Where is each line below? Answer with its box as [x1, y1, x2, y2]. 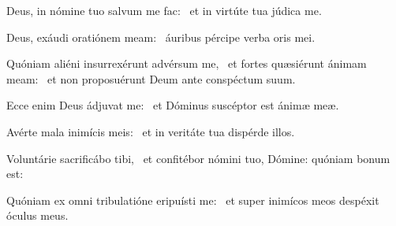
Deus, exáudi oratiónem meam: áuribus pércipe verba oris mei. [6, 28, 316, 45]
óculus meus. [6, 207, 69, 224]
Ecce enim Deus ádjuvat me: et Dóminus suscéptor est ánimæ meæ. [6, 97, 339, 113]
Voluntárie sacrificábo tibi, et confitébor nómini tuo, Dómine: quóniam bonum [6, 150, 390, 166]
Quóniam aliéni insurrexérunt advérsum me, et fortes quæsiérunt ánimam [6, 55, 367, 72]
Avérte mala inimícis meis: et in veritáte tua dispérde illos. [6, 123, 295, 139]
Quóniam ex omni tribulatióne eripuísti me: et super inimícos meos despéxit [6, 191, 379, 208]
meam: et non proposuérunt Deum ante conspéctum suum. [6, 70, 296, 87]
